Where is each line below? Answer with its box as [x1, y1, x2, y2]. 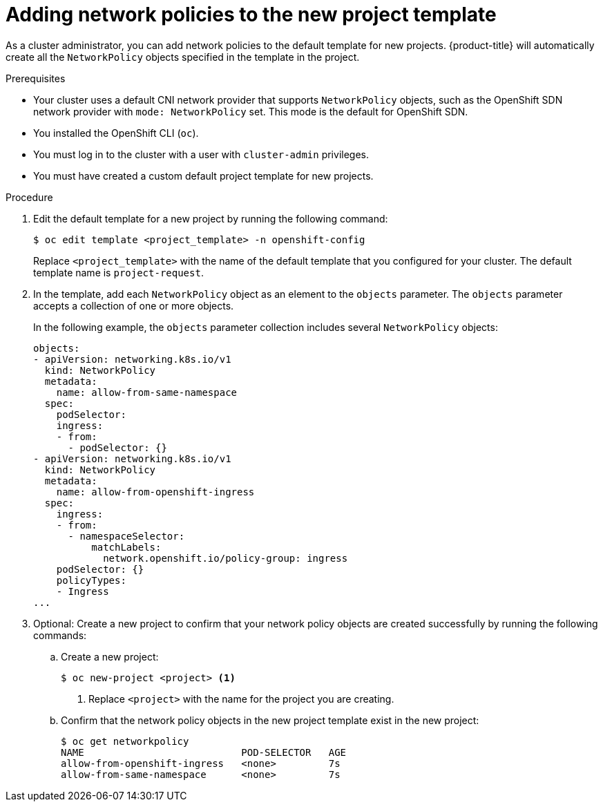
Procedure [6, 191, 53, 203]
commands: [33, 629, 87, 641]
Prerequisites [6, 72, 66, 84]
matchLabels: [91, 541, 162, 553]
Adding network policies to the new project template [6, 3, 497, 26]
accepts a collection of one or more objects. [33, 299, 234, 312]
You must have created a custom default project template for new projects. [33, 169, 374, 182]
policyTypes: [56, 574, 126, 586]
